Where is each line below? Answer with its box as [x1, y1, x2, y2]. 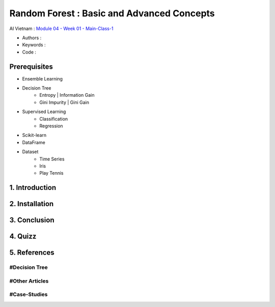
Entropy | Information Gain [39, 92, 95, 98]
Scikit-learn [22, 132, 47, 138]
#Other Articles [9, 277, 49, 285]
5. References [9, 248, 54, 257]
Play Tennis [39, 170, 64, 176]
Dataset [22, 149, 39, 155]
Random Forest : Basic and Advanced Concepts [9, 8, 215, 19]
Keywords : [22, 42, 46, 48]
